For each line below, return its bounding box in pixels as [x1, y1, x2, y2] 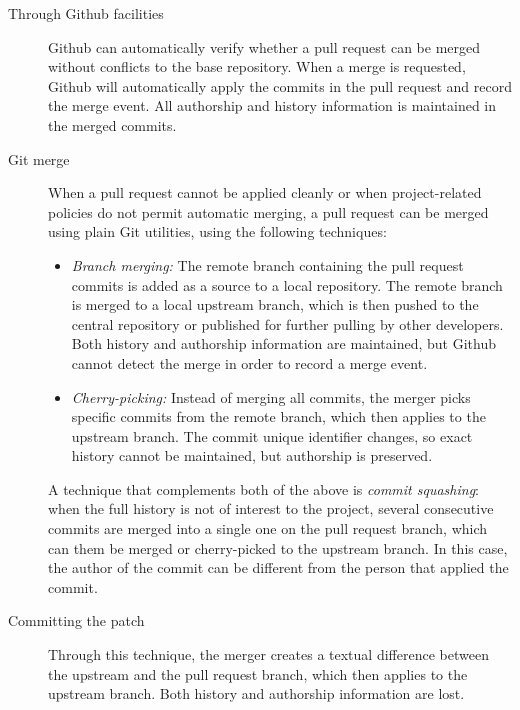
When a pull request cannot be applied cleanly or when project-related [48, 182, 482, 203]
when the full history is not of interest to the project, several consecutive [48, 498, 494, 519]
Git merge [8, 148, 70, 169]
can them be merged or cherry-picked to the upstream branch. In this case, [48, 537, 508, 558]
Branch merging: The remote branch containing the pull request [71, 254, 464, 275]
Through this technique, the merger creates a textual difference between [48, 644, 489, 665]
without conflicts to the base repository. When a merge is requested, [48, 56, 466, 77]
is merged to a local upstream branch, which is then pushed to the [71, 294, 479, 315]
